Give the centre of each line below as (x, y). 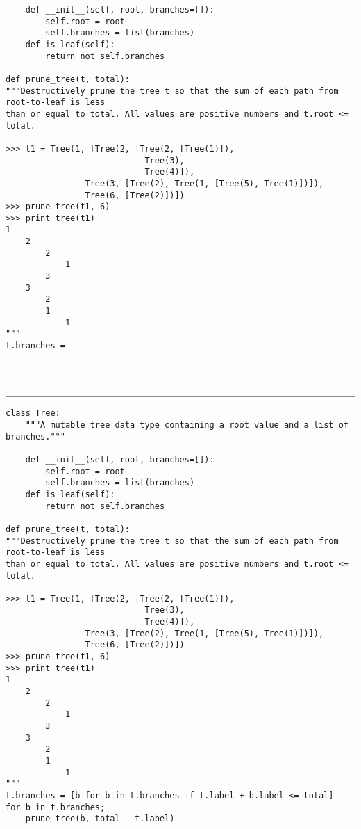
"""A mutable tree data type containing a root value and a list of (187, 425)
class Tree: (33, 413)
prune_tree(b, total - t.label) (100, 819)
